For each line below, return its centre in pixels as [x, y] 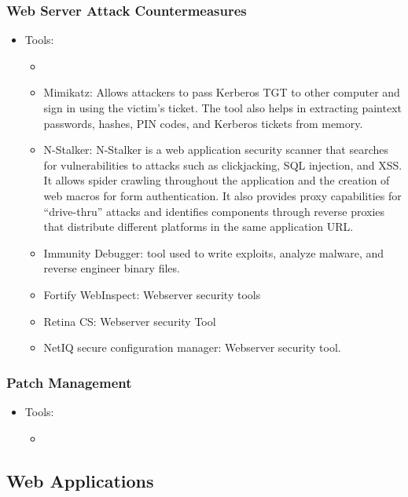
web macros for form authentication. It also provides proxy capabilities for [222, 195]
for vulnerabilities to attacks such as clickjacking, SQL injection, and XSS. [223, 164]
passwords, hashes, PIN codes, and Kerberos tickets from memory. [203, 123]
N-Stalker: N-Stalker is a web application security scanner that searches [216, 150]
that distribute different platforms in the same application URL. [198, 227]
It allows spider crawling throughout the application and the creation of [217, 180]
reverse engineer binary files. [112, 268]
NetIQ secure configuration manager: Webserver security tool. [192, 347]
